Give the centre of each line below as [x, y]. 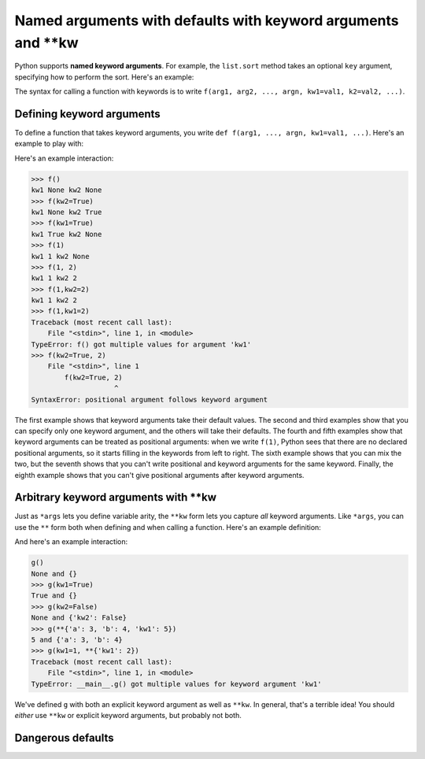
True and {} [54, 596]
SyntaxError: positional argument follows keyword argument [150, 399]
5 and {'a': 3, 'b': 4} [77, 639]
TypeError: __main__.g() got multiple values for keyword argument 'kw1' [176, 684]
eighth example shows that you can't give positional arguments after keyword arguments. [159, 475]
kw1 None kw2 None [67, 190]
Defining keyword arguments [87, 114]
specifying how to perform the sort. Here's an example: [104, 77]
